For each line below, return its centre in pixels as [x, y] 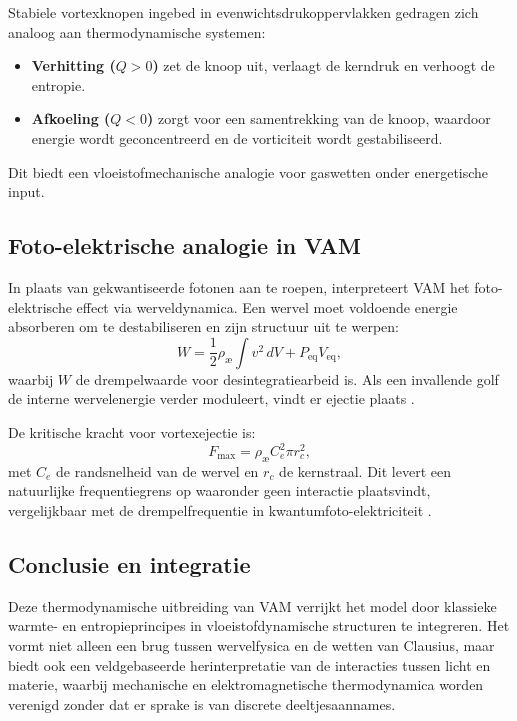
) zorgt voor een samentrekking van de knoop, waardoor [319, 118]
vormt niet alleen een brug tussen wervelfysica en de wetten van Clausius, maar [251, 644]
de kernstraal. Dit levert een [365, 470]
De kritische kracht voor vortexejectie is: [132, 431]
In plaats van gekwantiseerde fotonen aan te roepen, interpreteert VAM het [239, 286]
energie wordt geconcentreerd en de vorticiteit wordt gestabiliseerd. [237, 137]
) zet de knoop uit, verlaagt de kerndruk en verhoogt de [323, 65]
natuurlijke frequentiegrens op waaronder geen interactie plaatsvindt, [219, 490]
